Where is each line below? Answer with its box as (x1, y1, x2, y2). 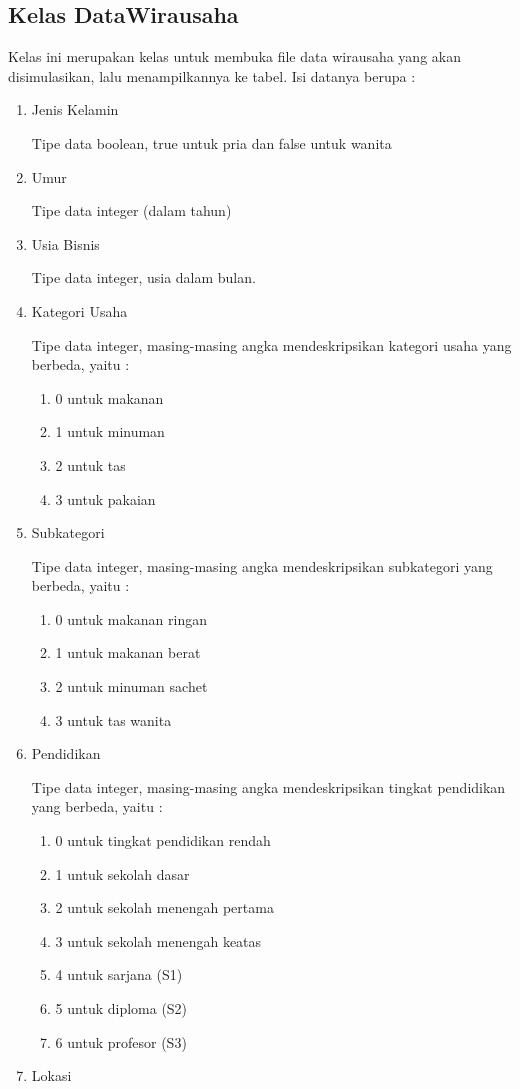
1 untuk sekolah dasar (55, 863, 190, 884)
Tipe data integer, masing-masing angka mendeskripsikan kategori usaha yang (31, 334, 512, 355)
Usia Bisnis (31, 233, 100, 254)
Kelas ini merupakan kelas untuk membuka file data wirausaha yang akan (8, 46, 461, 67)
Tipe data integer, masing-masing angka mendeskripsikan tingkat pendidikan (31, 776, 506, 797)
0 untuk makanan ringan (55, 608, 207, 629)
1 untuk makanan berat (55, 642, 201, 663)
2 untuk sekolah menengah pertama (55, 897, 274, 918)
